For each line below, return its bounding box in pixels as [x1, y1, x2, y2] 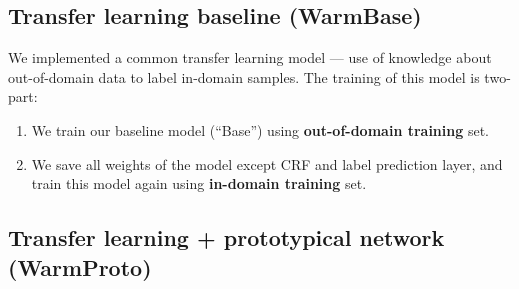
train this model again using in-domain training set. [31, 173, 367, 194]
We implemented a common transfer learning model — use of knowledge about [8, 47, 492, 68]
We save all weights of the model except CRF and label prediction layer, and [31, 153, 503, 174]
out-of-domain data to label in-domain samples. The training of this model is [8, 66, 480, 87]
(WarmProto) [8, 251, 152, 282]
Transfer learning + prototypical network [8, 222, 445, 253]
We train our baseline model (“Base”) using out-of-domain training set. [31, 119, 490, 140]
